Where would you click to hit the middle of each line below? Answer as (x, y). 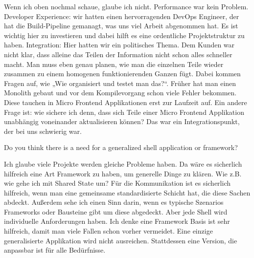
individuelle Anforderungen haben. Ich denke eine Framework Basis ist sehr (117, 221)
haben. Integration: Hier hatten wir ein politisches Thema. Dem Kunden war (119, 45)
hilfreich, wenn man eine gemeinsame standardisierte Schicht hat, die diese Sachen (127, 192)
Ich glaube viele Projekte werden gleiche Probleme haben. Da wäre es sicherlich (123, 163)
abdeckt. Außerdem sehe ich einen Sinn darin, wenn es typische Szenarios (114, 202)
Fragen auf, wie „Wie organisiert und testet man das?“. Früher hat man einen (120, 83)
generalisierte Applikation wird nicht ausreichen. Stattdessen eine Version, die (121, 240)
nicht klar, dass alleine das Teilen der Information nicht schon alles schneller (118, 54)
